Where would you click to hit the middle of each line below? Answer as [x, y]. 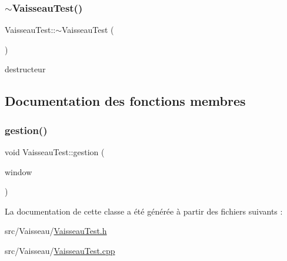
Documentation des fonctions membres [125, 101]
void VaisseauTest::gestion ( [55, 152]
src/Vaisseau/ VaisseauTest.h [56, 231]
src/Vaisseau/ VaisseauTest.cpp [60, 250]
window [19, 171]
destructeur [25, 69]
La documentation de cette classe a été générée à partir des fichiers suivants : [144, 211]
